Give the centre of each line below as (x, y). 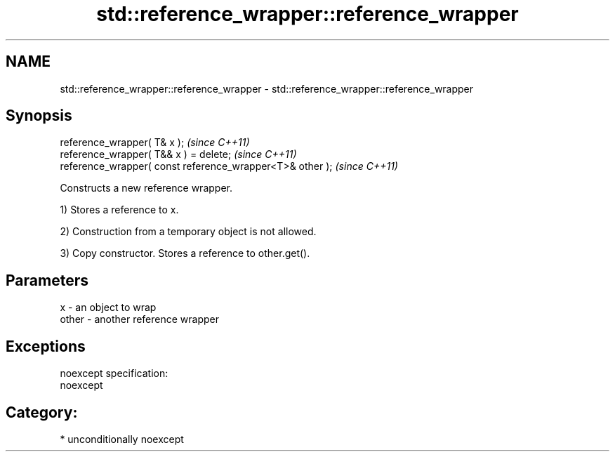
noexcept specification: (114, 373)
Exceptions (46, 346)
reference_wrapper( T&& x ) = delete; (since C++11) (178, 154)
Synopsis (39, 116)
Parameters (47, 280)
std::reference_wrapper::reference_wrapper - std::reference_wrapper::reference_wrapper (267, 88)
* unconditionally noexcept (122, 439)
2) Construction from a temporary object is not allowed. (188, 232)
